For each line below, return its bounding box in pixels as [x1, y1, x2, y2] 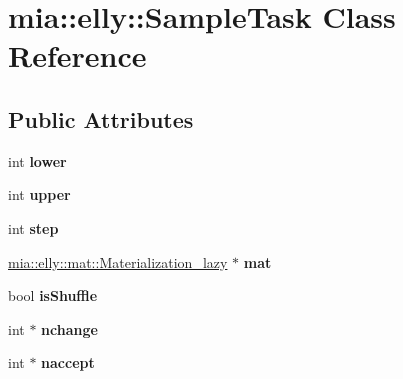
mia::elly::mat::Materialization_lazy [8, 251, 228, 272]
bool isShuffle [8, 285, 98, 306]
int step [8, 217, 59, 238]
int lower [8, 150, 67, 171]
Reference [8, 35, 147, 76]
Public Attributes [8, 103, 194, 134]
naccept [41, 352, 95, 373]
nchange [41, 318, 98, 339]
